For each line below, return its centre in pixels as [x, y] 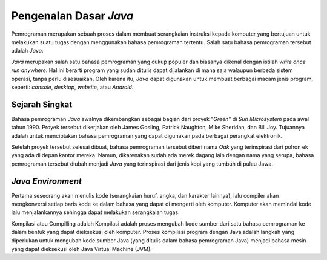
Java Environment [46, 181]
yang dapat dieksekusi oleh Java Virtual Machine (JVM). [82, 249]
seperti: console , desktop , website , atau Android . [72, 87]
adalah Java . [27, 51]
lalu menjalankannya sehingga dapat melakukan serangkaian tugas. [95, 212]
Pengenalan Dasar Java [72, 16]
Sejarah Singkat [42, 104]
